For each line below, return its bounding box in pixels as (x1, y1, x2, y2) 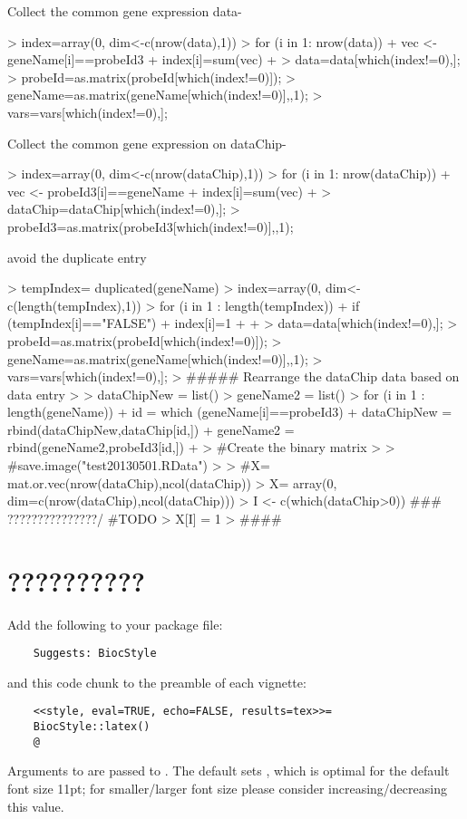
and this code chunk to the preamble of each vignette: (7, 672, 306, 691)
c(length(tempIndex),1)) (7, 295, 141, 314)
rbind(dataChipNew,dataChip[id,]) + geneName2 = (7, 419, 295, 438)
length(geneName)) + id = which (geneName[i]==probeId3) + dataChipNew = (7, 402, 452, 421)
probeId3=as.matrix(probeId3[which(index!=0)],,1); (7, 217, 294, 236)
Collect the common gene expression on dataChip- (7, 133, 287, 152)
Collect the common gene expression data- (7, 2, 242, 20)
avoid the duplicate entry (7, 247, 147, 266)
